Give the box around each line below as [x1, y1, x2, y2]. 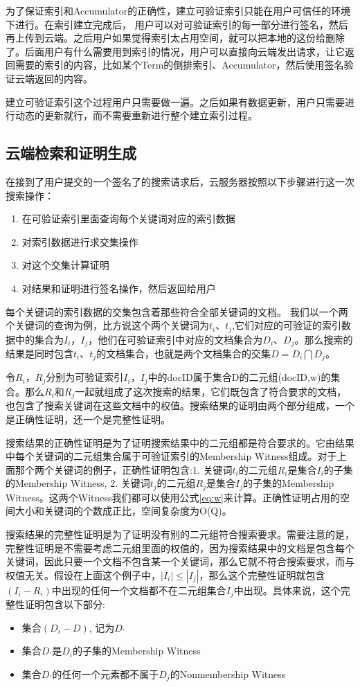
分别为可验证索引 [46, 370, 124, 384]
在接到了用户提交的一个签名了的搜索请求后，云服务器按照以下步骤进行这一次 [6, 174, 354, 188]
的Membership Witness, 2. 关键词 [6, 476, 150, 490]
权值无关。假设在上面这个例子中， [6, 567, 161, 582]
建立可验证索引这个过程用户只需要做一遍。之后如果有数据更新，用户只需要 [6, 94, 345, 109]
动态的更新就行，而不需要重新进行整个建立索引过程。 [15, 108, 258, 123]
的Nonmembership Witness [170, 667, 286, 681]
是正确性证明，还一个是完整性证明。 [6, 411, 170, 426]
